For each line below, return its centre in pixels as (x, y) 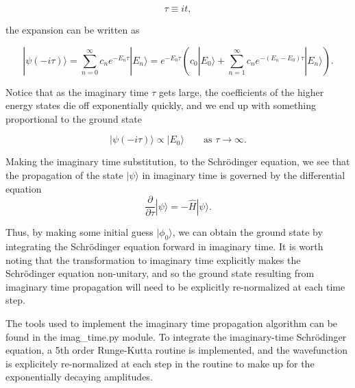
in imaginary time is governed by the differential (244, 174)
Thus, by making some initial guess (79, 232)
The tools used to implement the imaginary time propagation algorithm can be (172, 323)
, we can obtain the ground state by (247, 232)
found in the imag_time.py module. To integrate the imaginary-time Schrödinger (176, 336)
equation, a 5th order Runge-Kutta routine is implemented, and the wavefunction (176, 350)
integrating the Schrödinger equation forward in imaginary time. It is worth (164, 246)
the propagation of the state (64, 174)
